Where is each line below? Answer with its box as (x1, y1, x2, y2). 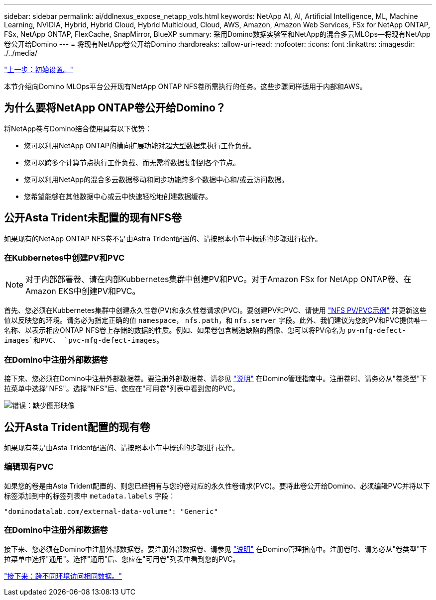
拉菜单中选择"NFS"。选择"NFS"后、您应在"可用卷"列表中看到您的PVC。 (4, 384, 240, 393)
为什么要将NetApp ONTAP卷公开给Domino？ (4, 101, 226, 114)
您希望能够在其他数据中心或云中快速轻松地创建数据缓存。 (24, 192, 212, 200)
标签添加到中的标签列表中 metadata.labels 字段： (4, 491, 176, 500)
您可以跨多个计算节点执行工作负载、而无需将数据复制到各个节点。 (24, 158, 240, 167)
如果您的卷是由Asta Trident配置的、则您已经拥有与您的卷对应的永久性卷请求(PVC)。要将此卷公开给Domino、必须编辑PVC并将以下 (4, 481, 430, 490)
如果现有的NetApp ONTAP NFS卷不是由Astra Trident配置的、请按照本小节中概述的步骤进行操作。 (4, 234, 322, 243)
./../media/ (4, 49, 37, 57)
